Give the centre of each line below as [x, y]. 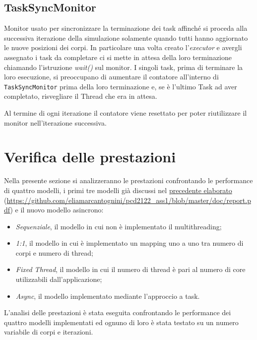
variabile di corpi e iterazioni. [49, 332]
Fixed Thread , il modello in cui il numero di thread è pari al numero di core [130, 269]
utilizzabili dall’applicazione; [59, 279]
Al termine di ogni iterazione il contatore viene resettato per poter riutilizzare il [126, 113]
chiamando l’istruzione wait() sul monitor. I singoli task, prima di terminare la [124, 67]
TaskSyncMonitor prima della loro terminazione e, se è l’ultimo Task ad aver [121, 86]
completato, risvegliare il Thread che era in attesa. [81, 96]
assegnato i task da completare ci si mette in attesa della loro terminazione [118, 57]
